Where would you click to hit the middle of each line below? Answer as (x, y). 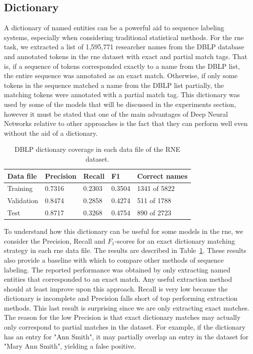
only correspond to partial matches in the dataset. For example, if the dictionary (125, 327)
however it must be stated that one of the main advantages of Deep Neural (116, 114)
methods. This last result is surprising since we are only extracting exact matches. (127, 307)
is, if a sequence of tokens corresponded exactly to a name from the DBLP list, (122, 66)
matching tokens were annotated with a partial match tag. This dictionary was (122, 94)
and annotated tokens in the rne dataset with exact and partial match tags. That (126, 56)
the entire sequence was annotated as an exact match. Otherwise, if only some (121, 75)
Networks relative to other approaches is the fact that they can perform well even (126, 123)
